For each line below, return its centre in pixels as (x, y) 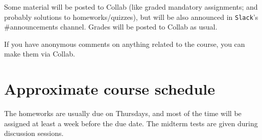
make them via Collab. (40, 54)
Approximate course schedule (110, 89)
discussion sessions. (34, 133)
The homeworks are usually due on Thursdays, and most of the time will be (123, 113)
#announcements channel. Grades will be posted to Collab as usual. (111, 27)
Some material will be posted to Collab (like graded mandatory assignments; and (131, 7)
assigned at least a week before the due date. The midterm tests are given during (131, 123)
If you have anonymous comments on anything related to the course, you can (125, 44)
